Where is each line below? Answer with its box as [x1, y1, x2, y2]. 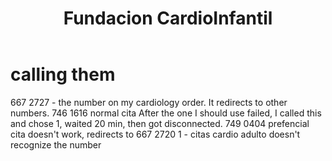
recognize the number [10, 138, 102, 151]
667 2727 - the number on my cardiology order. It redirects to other [10, 96, 288, 108]
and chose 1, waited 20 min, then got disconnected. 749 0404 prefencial [10, 117, 310, 129]
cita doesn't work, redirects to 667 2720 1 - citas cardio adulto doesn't [10, 128, 301, 140]
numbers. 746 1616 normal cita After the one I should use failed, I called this [10, 107, 322, 119]
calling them [10, 63, 116, 86]
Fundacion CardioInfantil [63, 7, 273, 30]
